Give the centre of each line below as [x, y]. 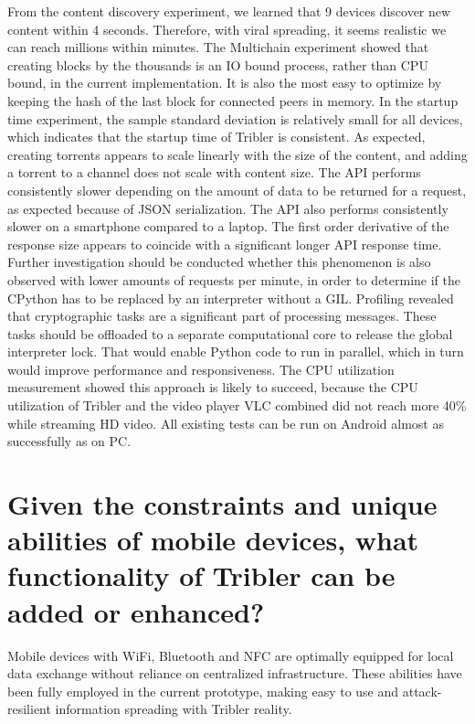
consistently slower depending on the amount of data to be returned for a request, [237, 190]
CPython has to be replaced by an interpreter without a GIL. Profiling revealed [231, 298]
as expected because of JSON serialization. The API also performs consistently [228, 208]
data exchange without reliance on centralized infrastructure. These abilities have [235, 673]
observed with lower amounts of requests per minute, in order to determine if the [234, 279]
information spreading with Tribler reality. [174, 709]
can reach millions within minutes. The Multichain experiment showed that [218, 47]
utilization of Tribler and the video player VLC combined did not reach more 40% [237, 405]
